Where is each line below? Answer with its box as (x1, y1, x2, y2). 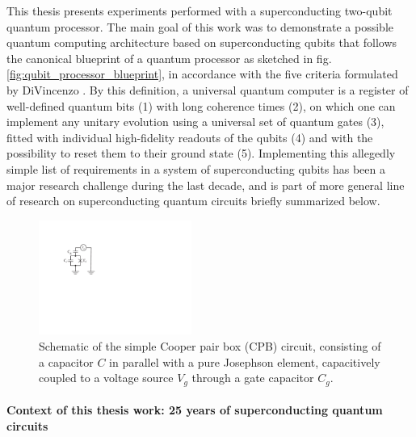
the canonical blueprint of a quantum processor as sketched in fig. (6, 49, 332, 66)
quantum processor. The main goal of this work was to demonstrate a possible (6, 18, 393, 35)
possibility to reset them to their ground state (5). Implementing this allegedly (6, 145, 396, 162)
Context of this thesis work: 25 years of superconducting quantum (6, 401, 383, 418)
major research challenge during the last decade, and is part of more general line (6, 176, 405, 193)
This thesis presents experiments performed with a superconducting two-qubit (6, 2, 393, 19)
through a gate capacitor (191, 369, 314, 386)
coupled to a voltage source (39, 369, 174, 386)
